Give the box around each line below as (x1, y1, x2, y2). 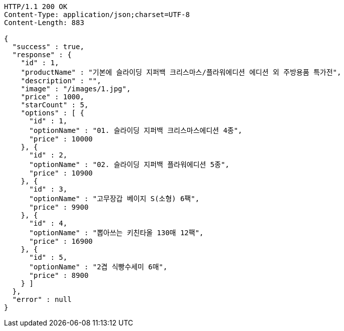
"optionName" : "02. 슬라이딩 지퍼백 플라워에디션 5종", (29, 160, 230, 169)
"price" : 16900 (29, 237, 93, 245)
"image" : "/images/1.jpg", (21, 85, 131, 93)
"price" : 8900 (29, 271, 89, 279)
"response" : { (12, 51, 72, 59)
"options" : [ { (21, 109, 85, 117)
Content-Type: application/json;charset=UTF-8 (4, 11, 190, 19)
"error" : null (12, 295, 72, 303)
